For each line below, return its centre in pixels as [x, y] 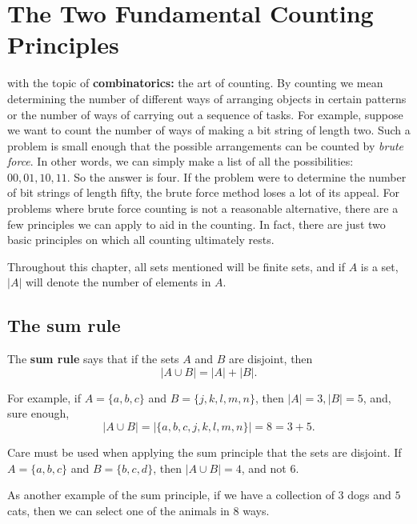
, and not [264, 468]
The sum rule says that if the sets [93, 359]
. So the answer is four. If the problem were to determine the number [237, 176]
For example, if [44, 397]
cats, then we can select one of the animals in [118, 510]
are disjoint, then [271, 359]
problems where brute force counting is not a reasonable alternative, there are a [203, 208]
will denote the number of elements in [118, 282]
